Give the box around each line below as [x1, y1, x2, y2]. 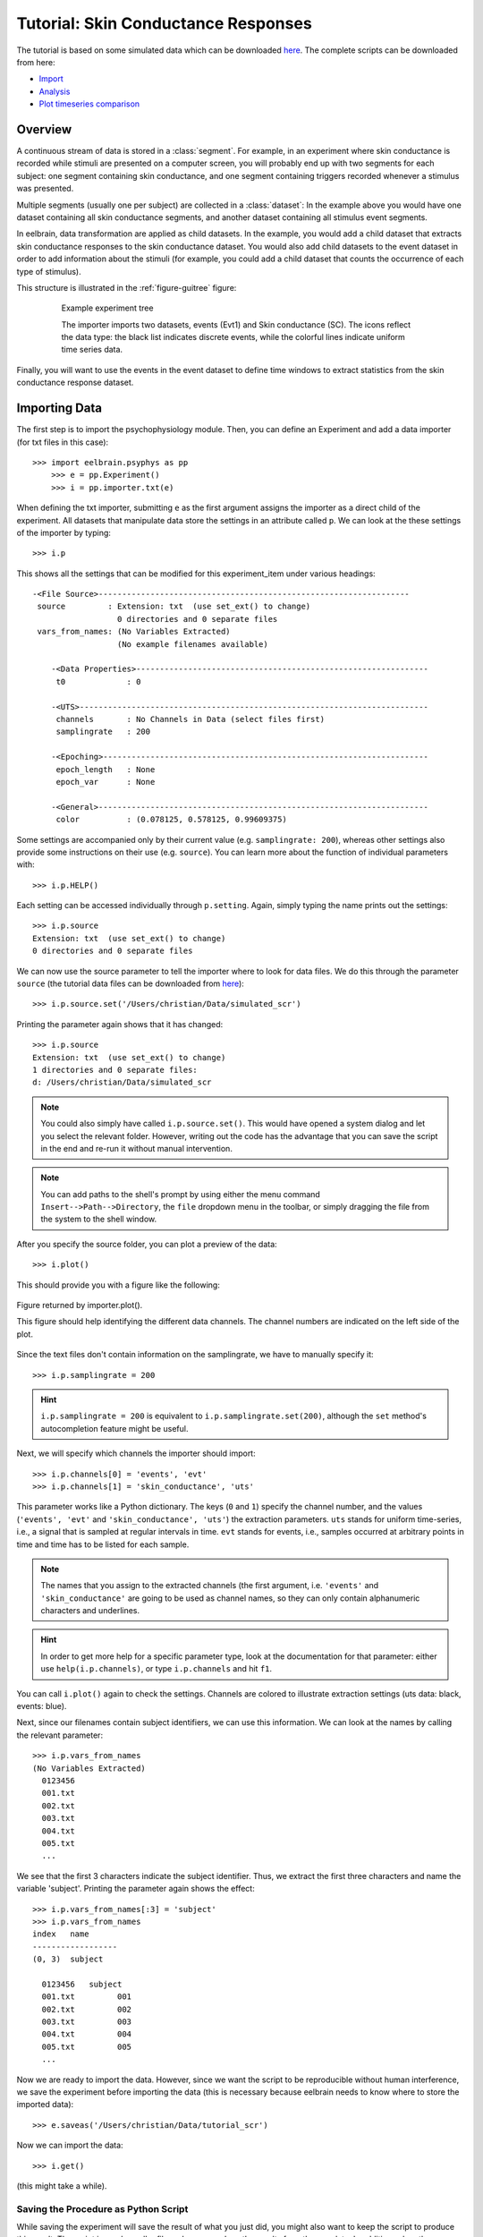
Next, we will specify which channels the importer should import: [16, 1448, 256, 1459]
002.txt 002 [41, 2004, 132, 2014]
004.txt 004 [41, 2029, 132, 2039]
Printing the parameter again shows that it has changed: [16, 1018, 224, 1029]
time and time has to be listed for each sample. [16, 1539, 190, 1550]
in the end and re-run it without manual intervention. [40, 1143, 233, 1153]
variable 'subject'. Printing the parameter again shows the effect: [16, 1884, 255, 1894]
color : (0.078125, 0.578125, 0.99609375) [55, 814, 288, 825]
